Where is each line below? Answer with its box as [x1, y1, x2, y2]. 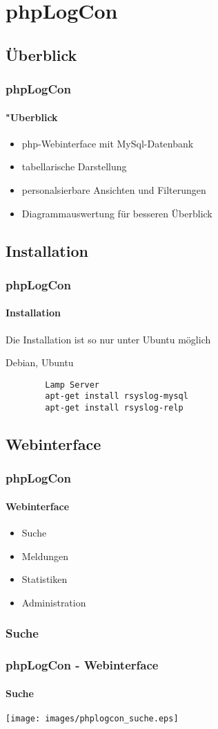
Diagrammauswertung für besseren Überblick [21, 206, 212, 220]
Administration [21, 595, 86, 609]
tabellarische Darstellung [21, 159, 127, 174]
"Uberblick [6, 109, 58, 124]
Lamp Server [45, 379, 100, 390]
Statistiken [21, 572, 68, 586]
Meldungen [21, 548, 69, 563]
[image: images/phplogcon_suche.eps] [6, 714, 179, 724]
